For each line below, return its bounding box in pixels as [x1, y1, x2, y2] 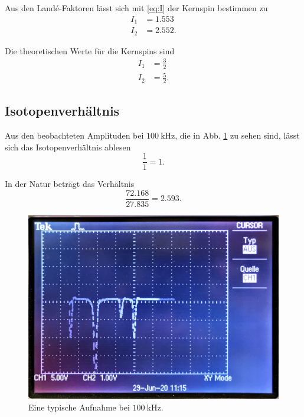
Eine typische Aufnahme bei [28, 400, 130, 413]
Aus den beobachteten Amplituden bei [5, 129, 144, 142]
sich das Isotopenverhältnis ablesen [5, 140, 131, 153]
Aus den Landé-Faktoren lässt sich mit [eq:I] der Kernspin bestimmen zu [5, 2, 268, 14]
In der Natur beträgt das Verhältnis [5, 178, 135, 190]
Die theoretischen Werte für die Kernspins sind [5, 44, 175, 57]
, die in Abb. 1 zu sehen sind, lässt [175, 129, 300, 142]
